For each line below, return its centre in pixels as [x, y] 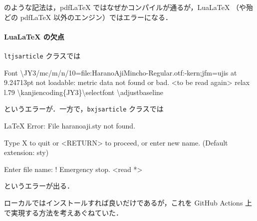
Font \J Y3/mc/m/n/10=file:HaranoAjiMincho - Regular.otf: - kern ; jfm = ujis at [121, 72]
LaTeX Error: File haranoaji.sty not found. [70, 126]
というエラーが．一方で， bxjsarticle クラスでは [84, 109]
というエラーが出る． [39, 186]
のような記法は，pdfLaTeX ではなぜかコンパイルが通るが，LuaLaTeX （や [125, 7]
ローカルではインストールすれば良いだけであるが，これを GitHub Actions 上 [128, 203]
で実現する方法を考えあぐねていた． [63, 212]
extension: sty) [26, 152]
